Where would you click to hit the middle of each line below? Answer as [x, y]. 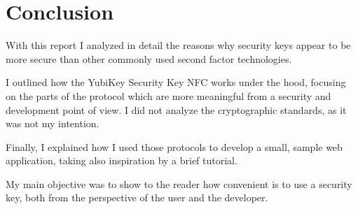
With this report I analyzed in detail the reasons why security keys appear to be [178, 45]
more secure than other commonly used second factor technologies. [149, 58]
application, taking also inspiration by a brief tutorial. [122, 160]
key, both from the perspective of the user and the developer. [137, 197]
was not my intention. [53, 123]
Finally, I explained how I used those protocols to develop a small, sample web [174, 146]
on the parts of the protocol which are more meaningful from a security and [168, 95]
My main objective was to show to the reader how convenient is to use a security [179, 183]
